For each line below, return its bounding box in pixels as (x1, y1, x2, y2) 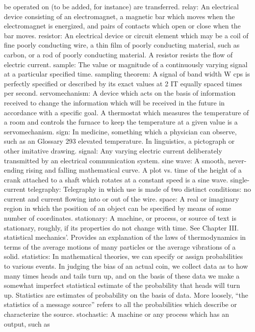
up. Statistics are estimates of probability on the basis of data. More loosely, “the (4, 289, 249, 300)
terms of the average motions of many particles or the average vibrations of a (4, 241, 236, 252)
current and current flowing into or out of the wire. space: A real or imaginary (4, 193, 239, 204)
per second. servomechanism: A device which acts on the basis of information (4, 88, 236, 98)
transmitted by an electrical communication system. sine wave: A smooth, (4, 155, 226, 165)
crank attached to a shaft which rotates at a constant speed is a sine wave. (4, 174, 229, 184)
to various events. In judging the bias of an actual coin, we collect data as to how (4, 261, 248, 271)
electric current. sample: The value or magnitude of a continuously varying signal (4, 59, 248, 69)
